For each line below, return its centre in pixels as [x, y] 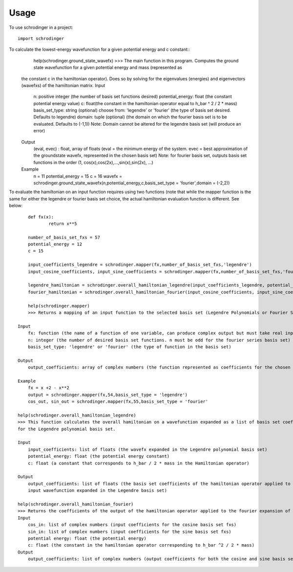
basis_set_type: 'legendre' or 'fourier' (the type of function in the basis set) [129, 347]
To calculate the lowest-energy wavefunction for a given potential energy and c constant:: [100, 49]
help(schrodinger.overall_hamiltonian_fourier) [76, 504]
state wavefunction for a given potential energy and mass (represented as [108, 67]
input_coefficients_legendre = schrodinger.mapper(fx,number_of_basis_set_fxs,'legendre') [140, 265]
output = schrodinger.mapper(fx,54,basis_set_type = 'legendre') [108, 395]
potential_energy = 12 [55, 244]
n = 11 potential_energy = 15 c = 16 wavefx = [78, 176]
